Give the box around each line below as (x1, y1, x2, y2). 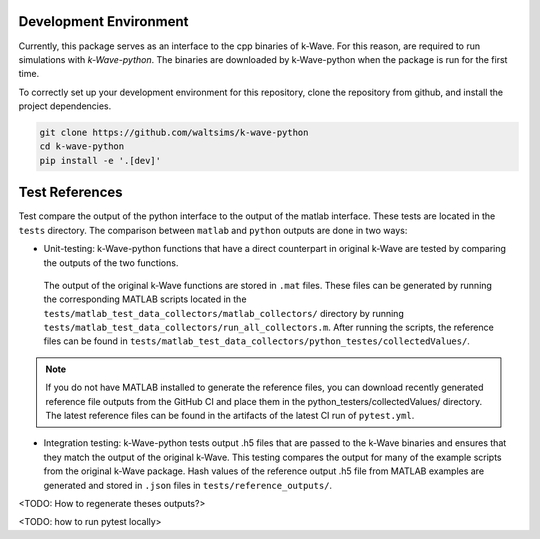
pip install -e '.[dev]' (39, 155, 162, 166)
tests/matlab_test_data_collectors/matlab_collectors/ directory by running (43, 307, 404, 319)
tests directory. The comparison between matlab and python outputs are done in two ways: (18, 224, 408, 236)
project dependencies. (18, 100, 112, 112)
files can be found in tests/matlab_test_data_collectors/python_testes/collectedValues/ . (43, 335, 470, 347)
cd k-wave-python (39, 141, 125, 152)
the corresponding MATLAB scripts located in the (43, 293, 247, 305)
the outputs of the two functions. (43, 256, 179, 269)
